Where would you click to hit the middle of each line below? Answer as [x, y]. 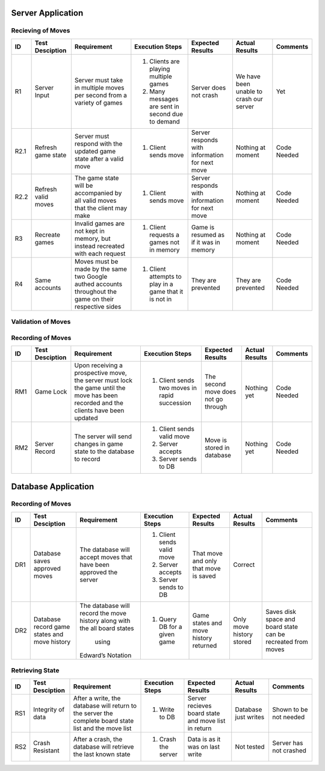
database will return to [105, 705]
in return [200, 728]
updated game [95, 151]
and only [205, 561]
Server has [288, 743]
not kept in [89, 231]
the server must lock [103, 380]
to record [87, 459]
